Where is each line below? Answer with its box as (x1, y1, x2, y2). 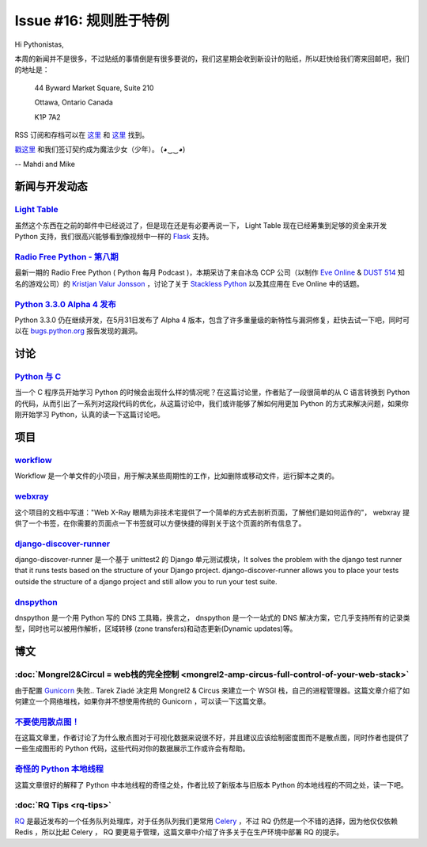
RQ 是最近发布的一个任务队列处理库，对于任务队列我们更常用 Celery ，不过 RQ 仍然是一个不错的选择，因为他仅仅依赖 (14, 816, 399, 826)
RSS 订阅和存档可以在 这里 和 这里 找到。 (14, 130, 149, 139)
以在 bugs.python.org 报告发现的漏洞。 (14, 326, 142, 336)
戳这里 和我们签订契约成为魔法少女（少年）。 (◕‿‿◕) (14, 145, 186, 154)
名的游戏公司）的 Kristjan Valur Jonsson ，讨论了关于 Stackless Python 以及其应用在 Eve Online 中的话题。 (14, 279, 364, 288)
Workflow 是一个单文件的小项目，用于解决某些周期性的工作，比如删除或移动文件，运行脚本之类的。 (14, 471, 339, 480)
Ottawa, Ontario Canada (34, 97, 114, 107)
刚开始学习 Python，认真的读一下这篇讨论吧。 (14, 410, 165, 420)
